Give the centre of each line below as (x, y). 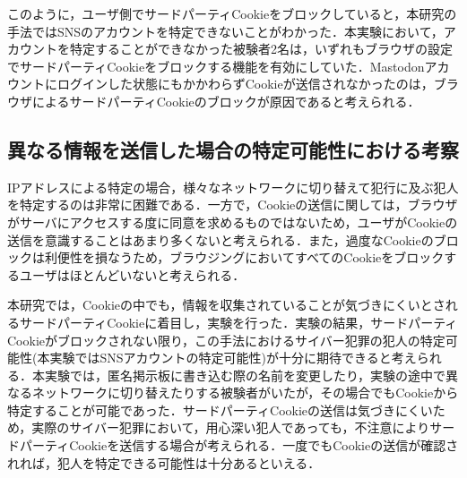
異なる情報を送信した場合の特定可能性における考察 (233, 149)
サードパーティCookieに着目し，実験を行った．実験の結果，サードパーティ (238, 322)
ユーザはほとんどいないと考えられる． (132, 274)
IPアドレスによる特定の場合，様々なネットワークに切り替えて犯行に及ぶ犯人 (233, 187)
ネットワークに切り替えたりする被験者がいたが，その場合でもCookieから (245, 393)
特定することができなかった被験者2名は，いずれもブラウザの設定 (261, 49)
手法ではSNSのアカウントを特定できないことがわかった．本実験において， (225, 31)
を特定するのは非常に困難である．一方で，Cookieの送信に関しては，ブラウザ (233, 205)
